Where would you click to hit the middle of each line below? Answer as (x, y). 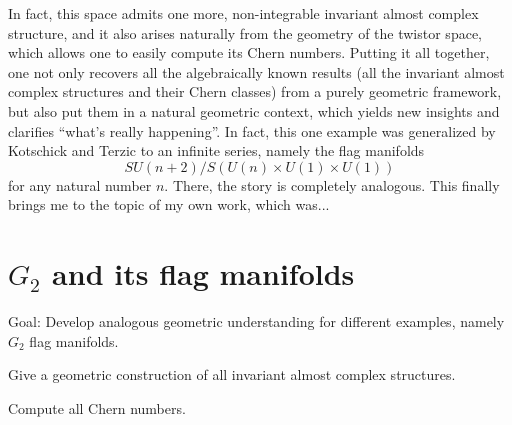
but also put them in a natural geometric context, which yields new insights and (254, 110)
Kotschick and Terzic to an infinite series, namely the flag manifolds (216, 150)
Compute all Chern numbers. (97, 407)
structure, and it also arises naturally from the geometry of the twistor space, (245, 32)
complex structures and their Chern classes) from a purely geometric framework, (255, 91)
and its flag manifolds (203, 273)
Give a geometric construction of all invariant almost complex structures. (232, 374)
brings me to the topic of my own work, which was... (169, 204)
